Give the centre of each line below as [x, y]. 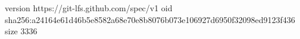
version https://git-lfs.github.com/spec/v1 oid [89, 8]
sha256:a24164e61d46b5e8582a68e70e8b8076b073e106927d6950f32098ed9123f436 [150, 19]
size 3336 [21, 31]
